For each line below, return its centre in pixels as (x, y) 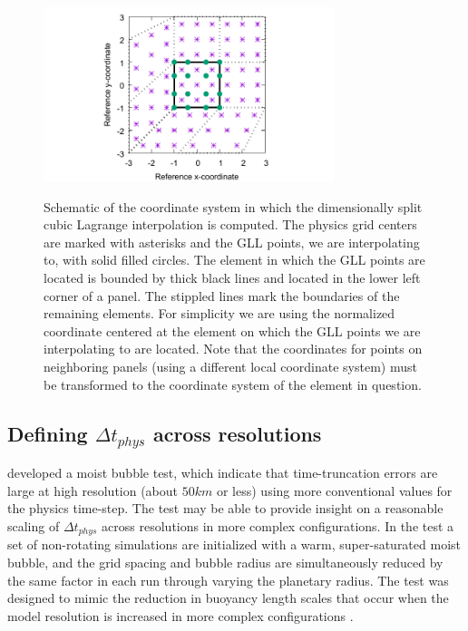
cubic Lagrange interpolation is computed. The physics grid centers (230, 224)
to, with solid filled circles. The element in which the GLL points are (234, 260)
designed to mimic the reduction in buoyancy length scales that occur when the (228, 598)
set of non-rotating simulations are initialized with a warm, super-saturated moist (234, 544)
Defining (48, 433)
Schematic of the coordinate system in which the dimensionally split (233, 206)
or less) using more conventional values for (334, 490)
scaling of (34, 525)
